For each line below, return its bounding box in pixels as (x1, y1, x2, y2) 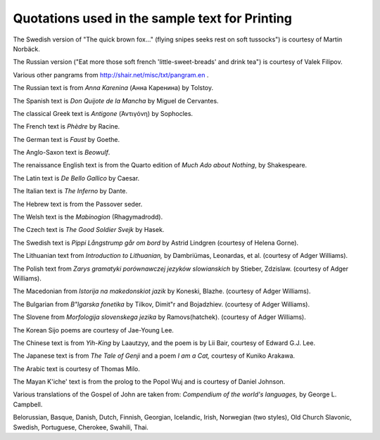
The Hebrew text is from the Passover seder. (13, 200, 143, 208)
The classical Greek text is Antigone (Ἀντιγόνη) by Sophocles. (13, 109, 194, 117)
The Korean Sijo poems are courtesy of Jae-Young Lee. (13, 325, 174, 334)
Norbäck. (13, 44, 40, 53)
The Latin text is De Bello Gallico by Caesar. (13, 174, 140, 182)
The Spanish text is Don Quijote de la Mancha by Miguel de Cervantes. (13, 96, 219, 105)
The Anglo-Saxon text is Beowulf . (13, 148, 110, 157)
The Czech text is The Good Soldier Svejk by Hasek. (13, 226, 165, 234)
